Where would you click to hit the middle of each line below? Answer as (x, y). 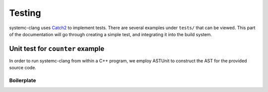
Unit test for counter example (57, 49)
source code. (23, 68)
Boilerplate (23, 80)
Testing (25, 13)
